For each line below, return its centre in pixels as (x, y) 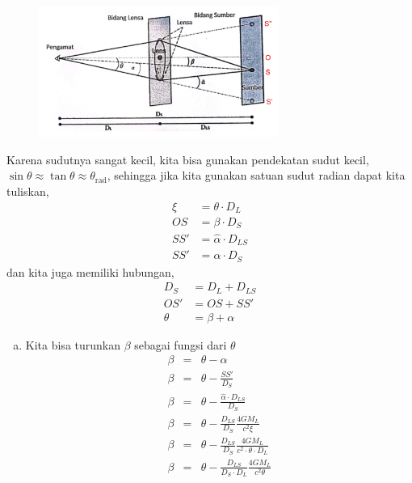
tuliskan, (28, 191)
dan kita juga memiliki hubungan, (90, 271)
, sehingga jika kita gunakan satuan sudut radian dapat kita (256, 175)
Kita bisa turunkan (73, 344)
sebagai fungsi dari (181, 344)
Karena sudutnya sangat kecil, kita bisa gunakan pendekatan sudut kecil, (188, 159)
